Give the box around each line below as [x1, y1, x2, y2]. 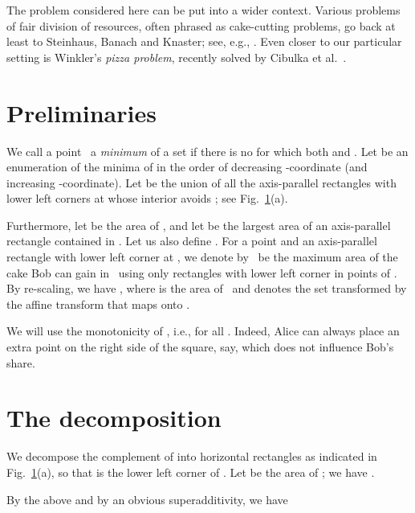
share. [6, 354, 35, 371]
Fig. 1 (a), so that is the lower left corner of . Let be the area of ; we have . [6, 463, 375, 480]
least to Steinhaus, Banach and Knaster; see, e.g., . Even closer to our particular [6, 33, 402, 50]
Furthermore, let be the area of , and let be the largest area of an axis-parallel [6, 216, 391, 233]
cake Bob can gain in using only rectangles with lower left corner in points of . [6, 264, 397, 281]
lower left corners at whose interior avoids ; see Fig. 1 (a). [6, 190, 288, 207]
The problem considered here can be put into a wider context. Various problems [6, 2, 401, 18]
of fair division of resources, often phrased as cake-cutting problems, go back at [6, 17, 396, 34]
